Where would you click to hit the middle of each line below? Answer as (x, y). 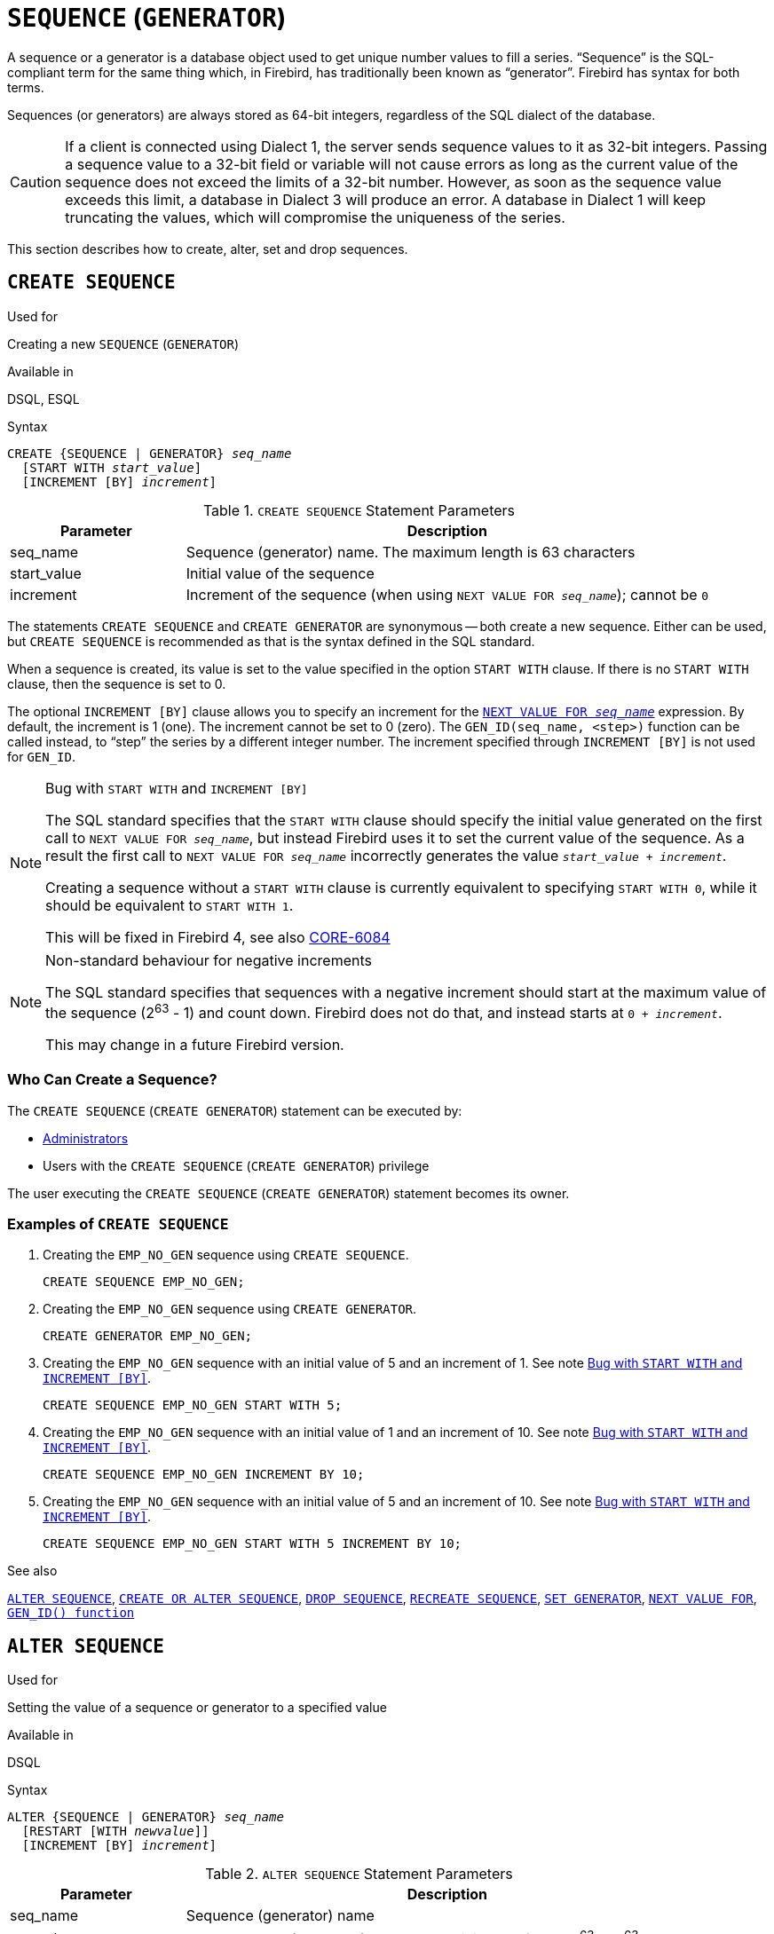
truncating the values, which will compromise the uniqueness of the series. (315, 217)
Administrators (86, 1138)
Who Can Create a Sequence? (112, 1080)
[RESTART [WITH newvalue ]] (115, 1831)
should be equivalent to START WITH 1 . (170, 905)
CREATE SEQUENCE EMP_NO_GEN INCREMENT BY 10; (204, 1475)
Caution (36, 182)
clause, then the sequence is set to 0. (117, 683)
